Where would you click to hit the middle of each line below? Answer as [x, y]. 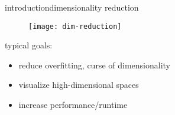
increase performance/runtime [73, 105]
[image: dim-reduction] [75, 26]
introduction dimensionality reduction [72, 7]
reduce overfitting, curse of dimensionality [94, 65]
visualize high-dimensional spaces [79, 85]
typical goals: [29, 45]
